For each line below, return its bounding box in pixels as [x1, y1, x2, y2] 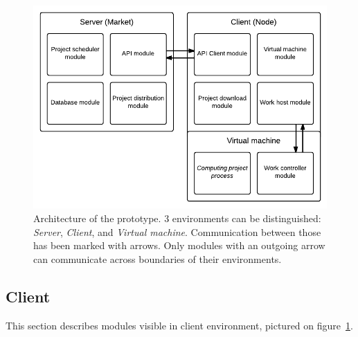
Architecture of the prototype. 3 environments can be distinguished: [33, 211, 321, 226]
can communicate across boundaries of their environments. [33, 251, 282, 266]
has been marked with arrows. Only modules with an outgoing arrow [33, 238, 325, 253]
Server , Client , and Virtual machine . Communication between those [33, 224, 321, 239]
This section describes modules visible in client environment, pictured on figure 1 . [6, 318, 353, 332]
